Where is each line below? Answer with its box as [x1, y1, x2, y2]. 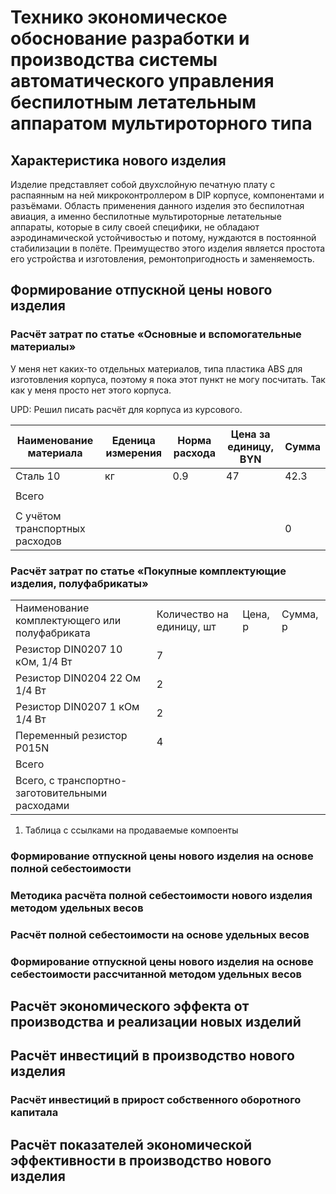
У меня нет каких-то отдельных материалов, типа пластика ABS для [10, 362, 303, 375]
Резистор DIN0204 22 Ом [15, 671, 142, 685]
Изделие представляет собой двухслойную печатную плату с [10, 179, 276, 190]
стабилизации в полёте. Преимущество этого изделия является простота [10, 242, 326, 254]
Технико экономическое [10, 6, 228, 29]
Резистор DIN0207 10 [15, 642, 123, 656]
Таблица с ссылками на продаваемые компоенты [24, 824, 239, 836]
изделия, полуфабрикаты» [10, 576, 149, 590]
